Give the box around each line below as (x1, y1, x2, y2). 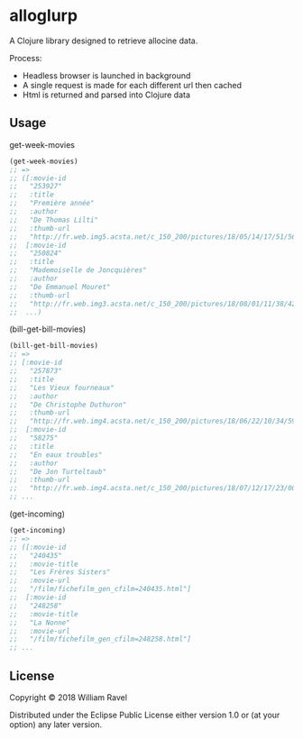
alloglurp (9, 5, 78, 26)
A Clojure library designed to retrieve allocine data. (9, 35, 198, 46)
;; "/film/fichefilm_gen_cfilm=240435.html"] (9, 585, 192, 594)
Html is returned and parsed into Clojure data (22, 89, 191, 100)
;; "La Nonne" (9, 618, 70, 627)
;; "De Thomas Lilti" (9, 215, 99, 224)
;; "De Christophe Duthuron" (9, 400, 127, 409)
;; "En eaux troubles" (9, 450, 103, 460)
